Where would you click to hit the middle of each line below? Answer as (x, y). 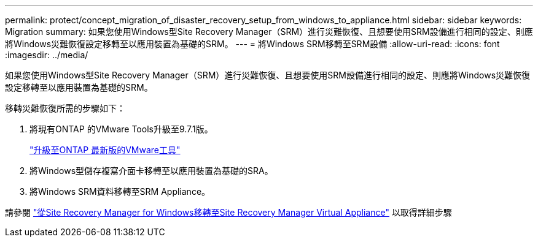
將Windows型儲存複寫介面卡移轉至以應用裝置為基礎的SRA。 (151, 171)
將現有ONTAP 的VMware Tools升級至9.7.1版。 (121, 129)
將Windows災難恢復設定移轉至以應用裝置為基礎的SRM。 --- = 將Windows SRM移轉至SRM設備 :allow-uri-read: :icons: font (252, 44)
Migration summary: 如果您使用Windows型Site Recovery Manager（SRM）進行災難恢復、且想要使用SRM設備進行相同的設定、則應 (269, 32)
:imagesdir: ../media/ (47, 55)
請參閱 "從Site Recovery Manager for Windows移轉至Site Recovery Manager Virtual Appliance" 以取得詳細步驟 (228, 212)
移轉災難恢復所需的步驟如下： (65, 108)
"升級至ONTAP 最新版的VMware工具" (105, 150)
